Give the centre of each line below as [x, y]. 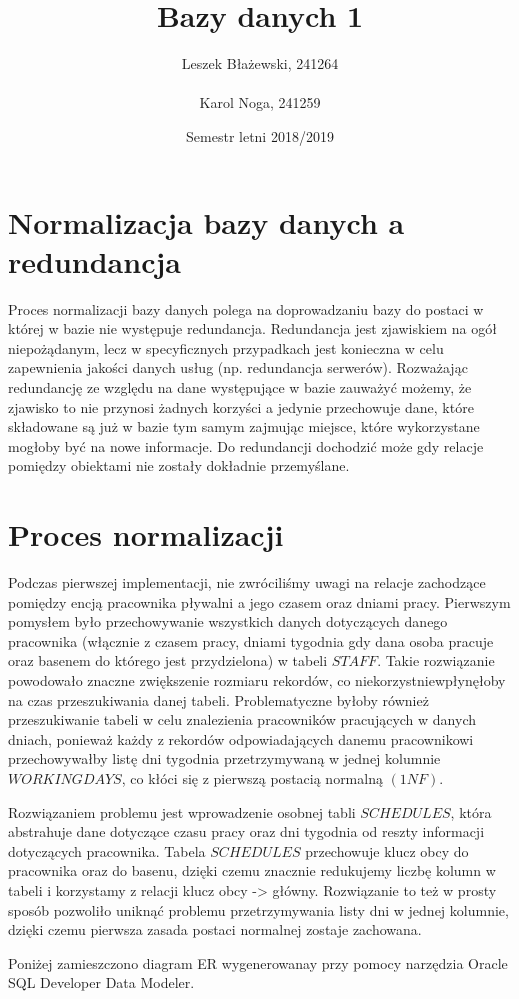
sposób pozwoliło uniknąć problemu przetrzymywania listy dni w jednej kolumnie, [258, 909]
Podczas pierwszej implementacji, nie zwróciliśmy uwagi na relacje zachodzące [247, 582]
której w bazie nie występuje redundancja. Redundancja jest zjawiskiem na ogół [252, 328]
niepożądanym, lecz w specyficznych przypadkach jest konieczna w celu [226, 347]
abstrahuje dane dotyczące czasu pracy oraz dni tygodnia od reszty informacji [246, 831]
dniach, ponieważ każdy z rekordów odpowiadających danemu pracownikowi [241, 738]
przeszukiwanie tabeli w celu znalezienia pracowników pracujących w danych [242, 719]
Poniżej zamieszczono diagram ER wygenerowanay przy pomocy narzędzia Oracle [258, 962]
